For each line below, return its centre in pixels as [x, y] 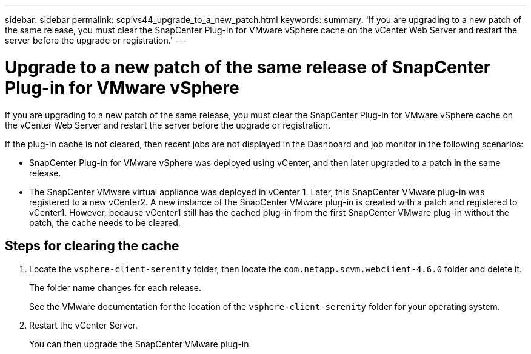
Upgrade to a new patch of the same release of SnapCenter [248, 67]
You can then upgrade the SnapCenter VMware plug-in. [140, 344]
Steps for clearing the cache [92, 245]
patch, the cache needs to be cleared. [105, 222]
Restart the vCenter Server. [83, 326]
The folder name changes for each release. [115, 288]
